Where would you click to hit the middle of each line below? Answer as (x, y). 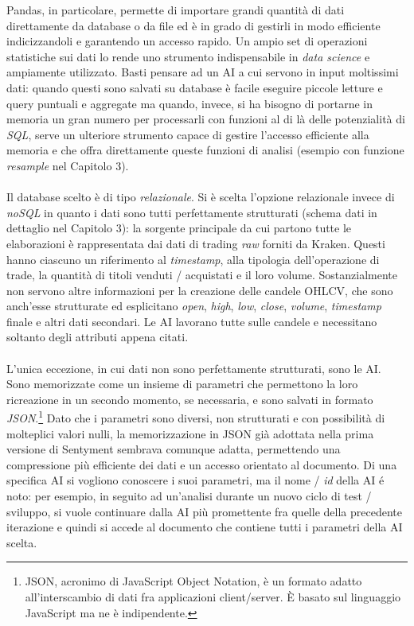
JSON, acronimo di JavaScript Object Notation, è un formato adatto (193, 581)
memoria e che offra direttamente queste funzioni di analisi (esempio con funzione (205, 150)
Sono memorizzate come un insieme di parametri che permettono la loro (182, 384)
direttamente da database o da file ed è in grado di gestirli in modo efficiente (193, 25)
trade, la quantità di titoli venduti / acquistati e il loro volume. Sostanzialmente (202, 275)
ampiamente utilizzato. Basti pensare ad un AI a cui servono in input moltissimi (203, 72)
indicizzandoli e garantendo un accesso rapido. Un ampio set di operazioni (187, 41)
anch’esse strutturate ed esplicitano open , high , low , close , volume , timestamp (194, 306)
